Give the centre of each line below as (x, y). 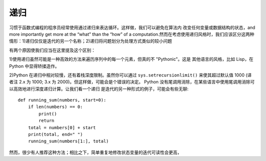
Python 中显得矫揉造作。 (34, 66)
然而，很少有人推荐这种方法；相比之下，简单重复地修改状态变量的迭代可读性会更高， (95, 152)
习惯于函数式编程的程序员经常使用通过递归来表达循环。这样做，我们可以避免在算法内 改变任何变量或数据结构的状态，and (132, 27)
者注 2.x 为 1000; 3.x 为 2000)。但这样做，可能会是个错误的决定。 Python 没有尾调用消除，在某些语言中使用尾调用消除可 (132, 82)
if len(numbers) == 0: (55, 107)
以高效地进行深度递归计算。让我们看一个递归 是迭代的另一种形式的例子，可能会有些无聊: (99, 89)
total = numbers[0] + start (62, 127)
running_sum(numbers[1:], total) (68, 141)
